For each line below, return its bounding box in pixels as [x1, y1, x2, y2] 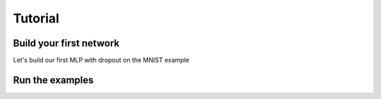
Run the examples [13, 74, 94, 86]
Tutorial [13, 11, 60, 26]
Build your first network [13, 37, 120, 49]
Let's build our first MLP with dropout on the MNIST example [13, 56, 190, 65]
